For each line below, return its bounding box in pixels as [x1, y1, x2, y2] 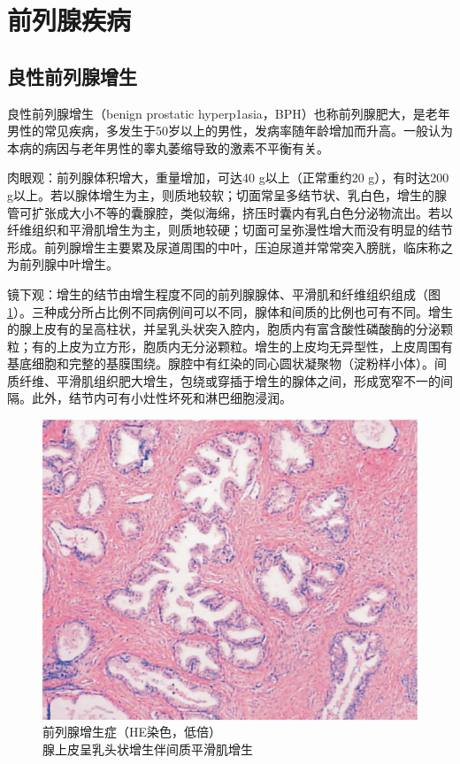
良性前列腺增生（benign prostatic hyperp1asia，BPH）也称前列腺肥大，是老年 [7, 104, 450, 122]
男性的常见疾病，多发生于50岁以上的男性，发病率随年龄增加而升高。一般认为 [7, 121, 453, 140]
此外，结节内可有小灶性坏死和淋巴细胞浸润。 [31, 389, 292, 407]
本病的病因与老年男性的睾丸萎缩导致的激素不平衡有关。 [7, 138, 329, 157]
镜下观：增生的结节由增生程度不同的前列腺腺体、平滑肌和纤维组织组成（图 [7, 284, 441, 303]
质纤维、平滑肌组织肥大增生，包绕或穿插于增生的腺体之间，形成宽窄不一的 [7, 371, 441, 390]
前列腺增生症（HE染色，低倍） [42, 722, 222, 741]
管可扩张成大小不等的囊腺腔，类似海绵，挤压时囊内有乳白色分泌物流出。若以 [7, 203, 453, 221]
